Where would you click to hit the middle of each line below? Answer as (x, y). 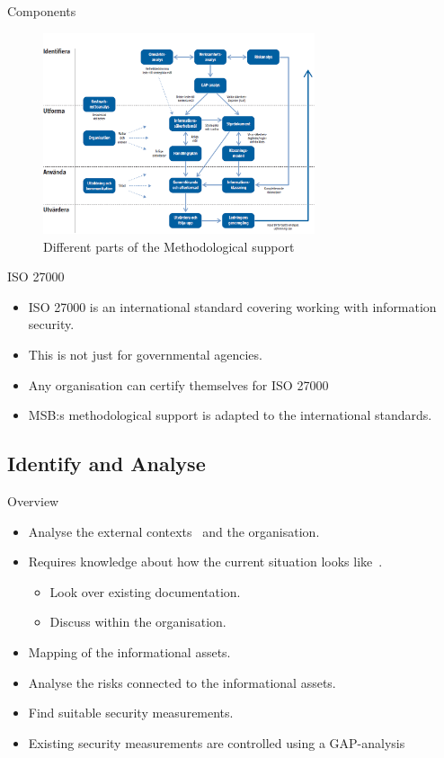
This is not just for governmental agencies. (145, 355)
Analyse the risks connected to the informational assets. (182, 682)
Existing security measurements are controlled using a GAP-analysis (217, 742)
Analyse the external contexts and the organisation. (174, 531)
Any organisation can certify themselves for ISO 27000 (178, 384)
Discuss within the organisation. (138, 622)
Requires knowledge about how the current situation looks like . (205, 562)
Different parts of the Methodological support (169, 246)
